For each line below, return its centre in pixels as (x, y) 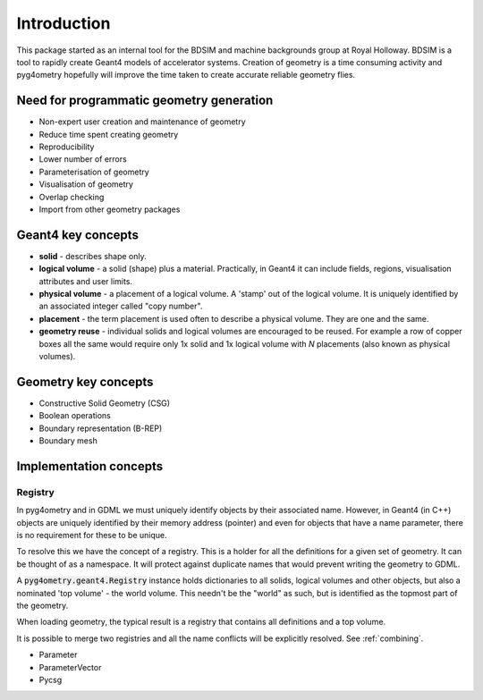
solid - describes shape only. (93, 256)
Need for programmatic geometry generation (145, 101)
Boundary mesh (68, 441)
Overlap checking (72, 197)
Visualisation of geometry (86, 184)
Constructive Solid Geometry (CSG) (104, 403)
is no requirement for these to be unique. (92, 536)
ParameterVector (70, 667)
